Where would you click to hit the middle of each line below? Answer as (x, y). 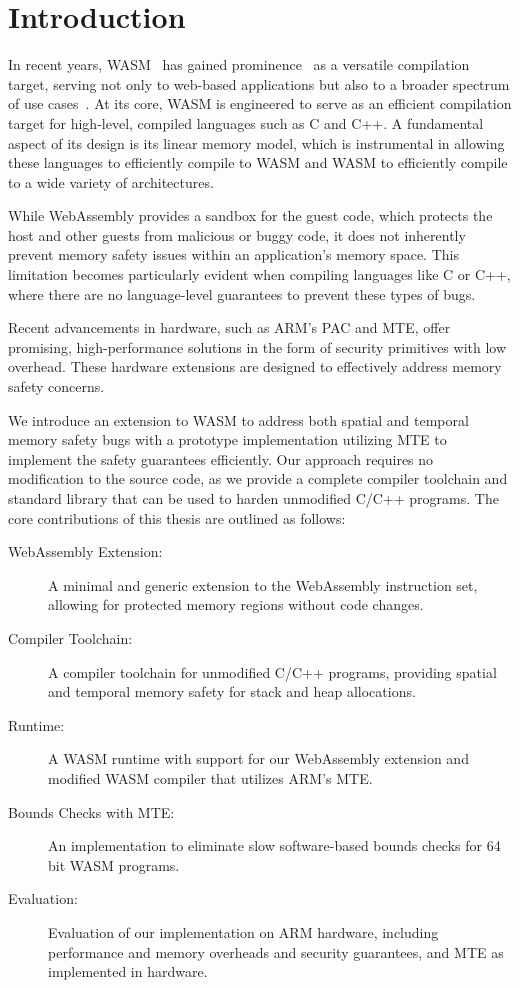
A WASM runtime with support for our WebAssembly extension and (258, 758)
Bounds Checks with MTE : (91, 811)
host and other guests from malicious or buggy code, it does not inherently (237, 234)
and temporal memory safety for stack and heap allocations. (232, 691)
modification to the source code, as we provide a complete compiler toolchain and (258, 478)
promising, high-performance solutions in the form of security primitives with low (257, 346)
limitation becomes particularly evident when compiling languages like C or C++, (259, 274)
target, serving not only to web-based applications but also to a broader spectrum (259, 83)
